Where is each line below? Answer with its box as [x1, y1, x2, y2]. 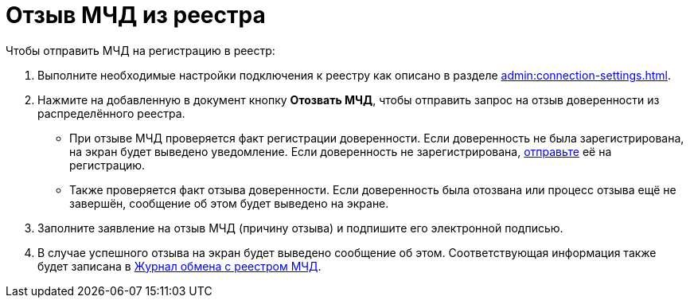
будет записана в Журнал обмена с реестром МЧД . [37, 259, 322, 273]
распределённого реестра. [37, 106, 185, 120]
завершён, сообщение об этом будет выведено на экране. [69, 196, 389, 210]
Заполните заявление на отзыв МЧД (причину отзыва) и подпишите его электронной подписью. [37, 220, 563, 235]
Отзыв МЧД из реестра [6, 2, 266, 29]
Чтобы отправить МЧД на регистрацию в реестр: [6, 43, 275, 57]
